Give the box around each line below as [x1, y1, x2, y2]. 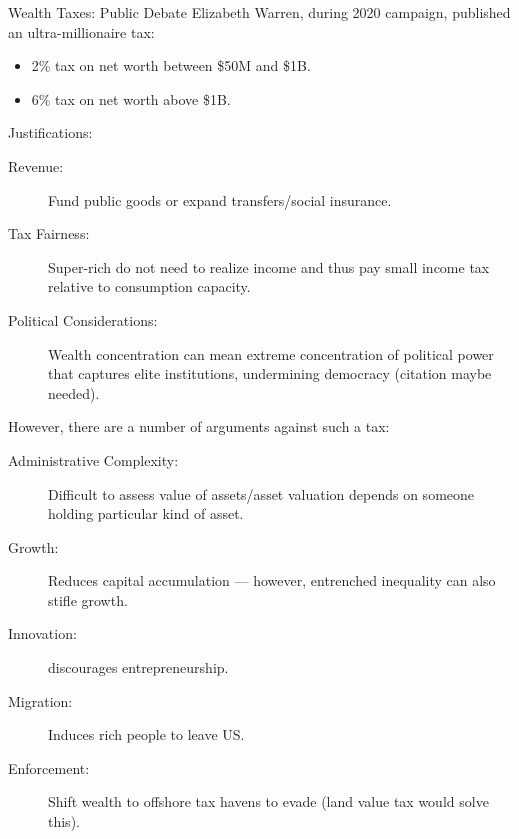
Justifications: [8, 122, 93, 143]
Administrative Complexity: [8, 449, 179, 470]
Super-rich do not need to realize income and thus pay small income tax [48, 256, 490, 277]
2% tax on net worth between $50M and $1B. [31, 55, 311, 76]
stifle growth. [48, 589, 128, 610]
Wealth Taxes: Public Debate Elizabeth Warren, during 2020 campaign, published [8, 2, 511, 22]
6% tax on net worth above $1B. [31, 88, 231, 109]
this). [48, 811, 80, 832]
